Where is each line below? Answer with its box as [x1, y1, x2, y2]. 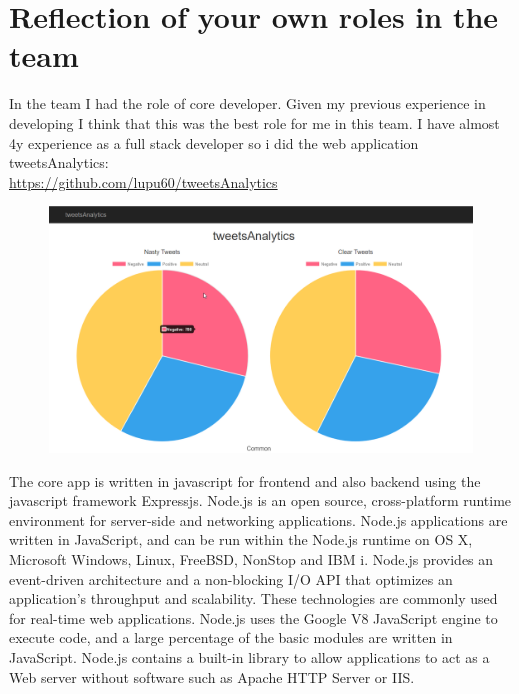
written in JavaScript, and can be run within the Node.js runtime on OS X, [9, 529, 473, 550]
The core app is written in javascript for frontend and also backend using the [9, 470, 481, 491]
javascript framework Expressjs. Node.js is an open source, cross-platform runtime [9, 490, 512, 511]
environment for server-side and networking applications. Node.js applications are [9, 509, 508, 530]
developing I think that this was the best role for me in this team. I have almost [9, 112, 500, 133]
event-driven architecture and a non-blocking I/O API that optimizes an [9, 568, 453, 589]
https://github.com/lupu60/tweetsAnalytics [9, 171, 278, 192]
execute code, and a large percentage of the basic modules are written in [9, 627, 453, 648]
